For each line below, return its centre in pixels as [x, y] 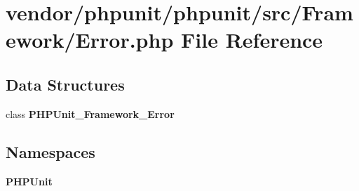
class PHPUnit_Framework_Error [90, 113]
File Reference [252, 40]
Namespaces [50, 151]
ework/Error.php [90, 40]
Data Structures [65, 84]
